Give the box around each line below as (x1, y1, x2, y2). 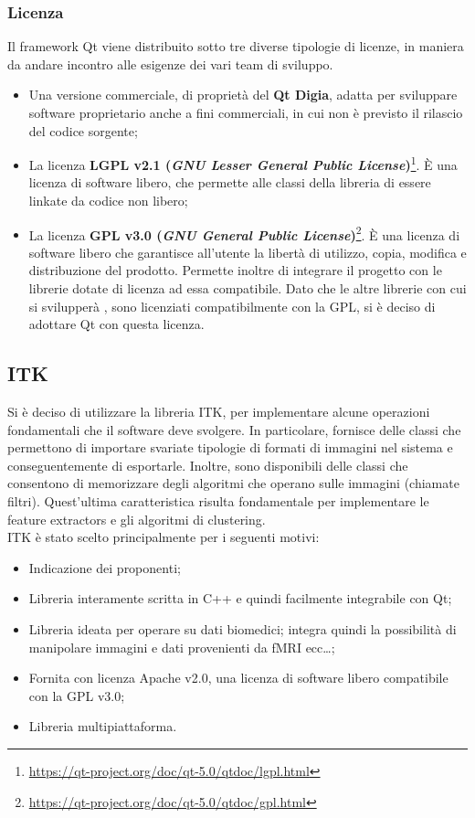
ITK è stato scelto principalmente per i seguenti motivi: (7, 527, 320, 547)
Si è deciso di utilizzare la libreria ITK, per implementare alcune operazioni (7, 402, 430, 421)
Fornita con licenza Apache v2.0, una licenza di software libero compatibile (28, 668, 449, 687)
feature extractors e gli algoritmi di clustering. (7, 509, 266, 528)
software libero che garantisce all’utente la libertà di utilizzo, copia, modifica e (28, 242, 467, 261)
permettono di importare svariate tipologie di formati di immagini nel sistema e (7, 438, 453, 457)
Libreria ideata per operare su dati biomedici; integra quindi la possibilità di (28, 619, 457, 638)
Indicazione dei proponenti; (28, 558, 181, 577)
